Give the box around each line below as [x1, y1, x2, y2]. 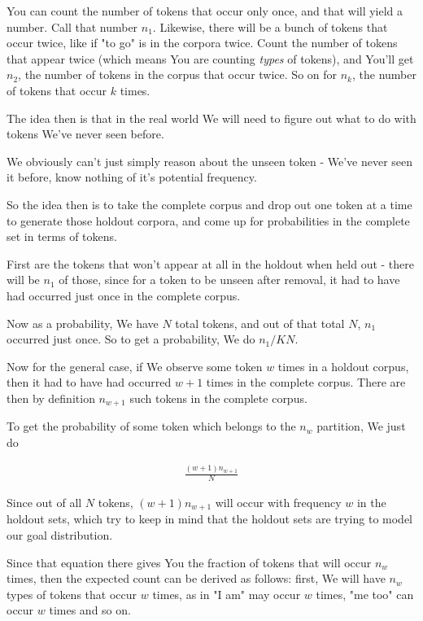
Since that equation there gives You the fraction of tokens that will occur [7, 553, 372, 571]
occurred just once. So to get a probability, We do [7, 330, 255, 348]
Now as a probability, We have [7, 314, 159, 331]
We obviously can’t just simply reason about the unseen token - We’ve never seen [7, 152, 413, 169]
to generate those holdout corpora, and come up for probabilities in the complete [7, 212, 410, 229]
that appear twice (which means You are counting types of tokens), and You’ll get [7, 50, 414, 67]
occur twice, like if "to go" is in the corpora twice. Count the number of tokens [7, 34, 398, 51]
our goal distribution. [7, 527, 113, 544]
